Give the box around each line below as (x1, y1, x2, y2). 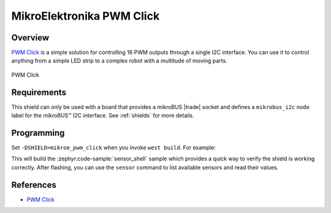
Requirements (11, 87, 67, 97)
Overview (11, 32, 50, 43)
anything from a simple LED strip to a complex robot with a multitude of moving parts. (11, 57, 227, 64)
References (11, 179, 56, 190)
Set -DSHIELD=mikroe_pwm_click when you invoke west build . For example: (11, 144, 216, 151)
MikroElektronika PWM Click (11, 9, 160, 23)
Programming (11, 127, 65, 138)
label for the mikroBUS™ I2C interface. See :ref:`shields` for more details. (11, 112, 194, 119)
